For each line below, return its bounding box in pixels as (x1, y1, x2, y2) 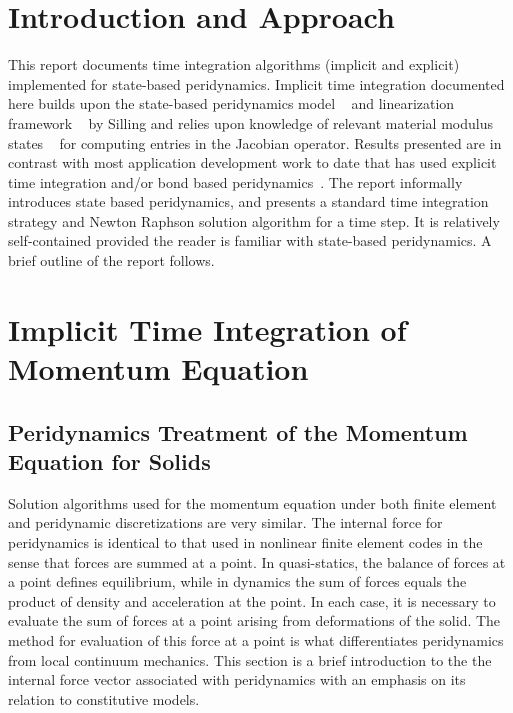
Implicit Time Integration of (8, 308, 407, 349)
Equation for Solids (8, 446, 211, 476)
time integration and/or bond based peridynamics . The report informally (8, 171, 463, 192)
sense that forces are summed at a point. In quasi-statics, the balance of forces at (8, 551, 506, 572)
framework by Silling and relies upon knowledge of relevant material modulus (8, 112, 493, 133)
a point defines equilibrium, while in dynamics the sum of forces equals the (8, 571, 467, 592)
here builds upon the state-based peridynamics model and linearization (8, 93, 455, 114)
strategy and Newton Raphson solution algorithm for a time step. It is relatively (8, 210, 500, 231)
